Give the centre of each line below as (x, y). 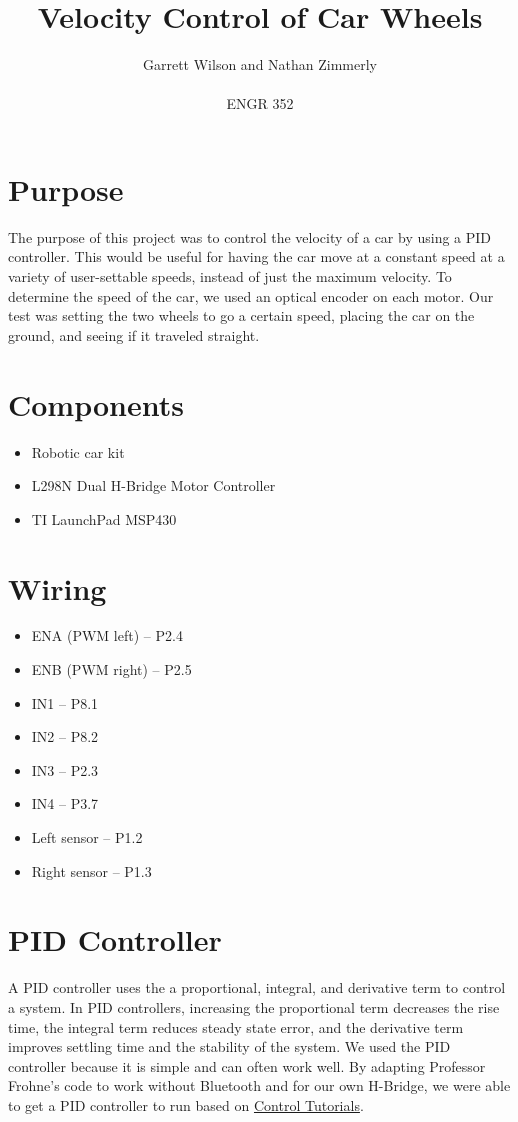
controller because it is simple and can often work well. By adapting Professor (247, 1065)
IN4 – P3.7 (65, 803)
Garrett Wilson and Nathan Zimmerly (260, 64)
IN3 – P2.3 (65, 769)
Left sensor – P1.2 (87, 837)
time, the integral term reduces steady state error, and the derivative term (236, 1026)
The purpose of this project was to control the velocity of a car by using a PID (250, 236)
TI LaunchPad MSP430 (104, 518)
